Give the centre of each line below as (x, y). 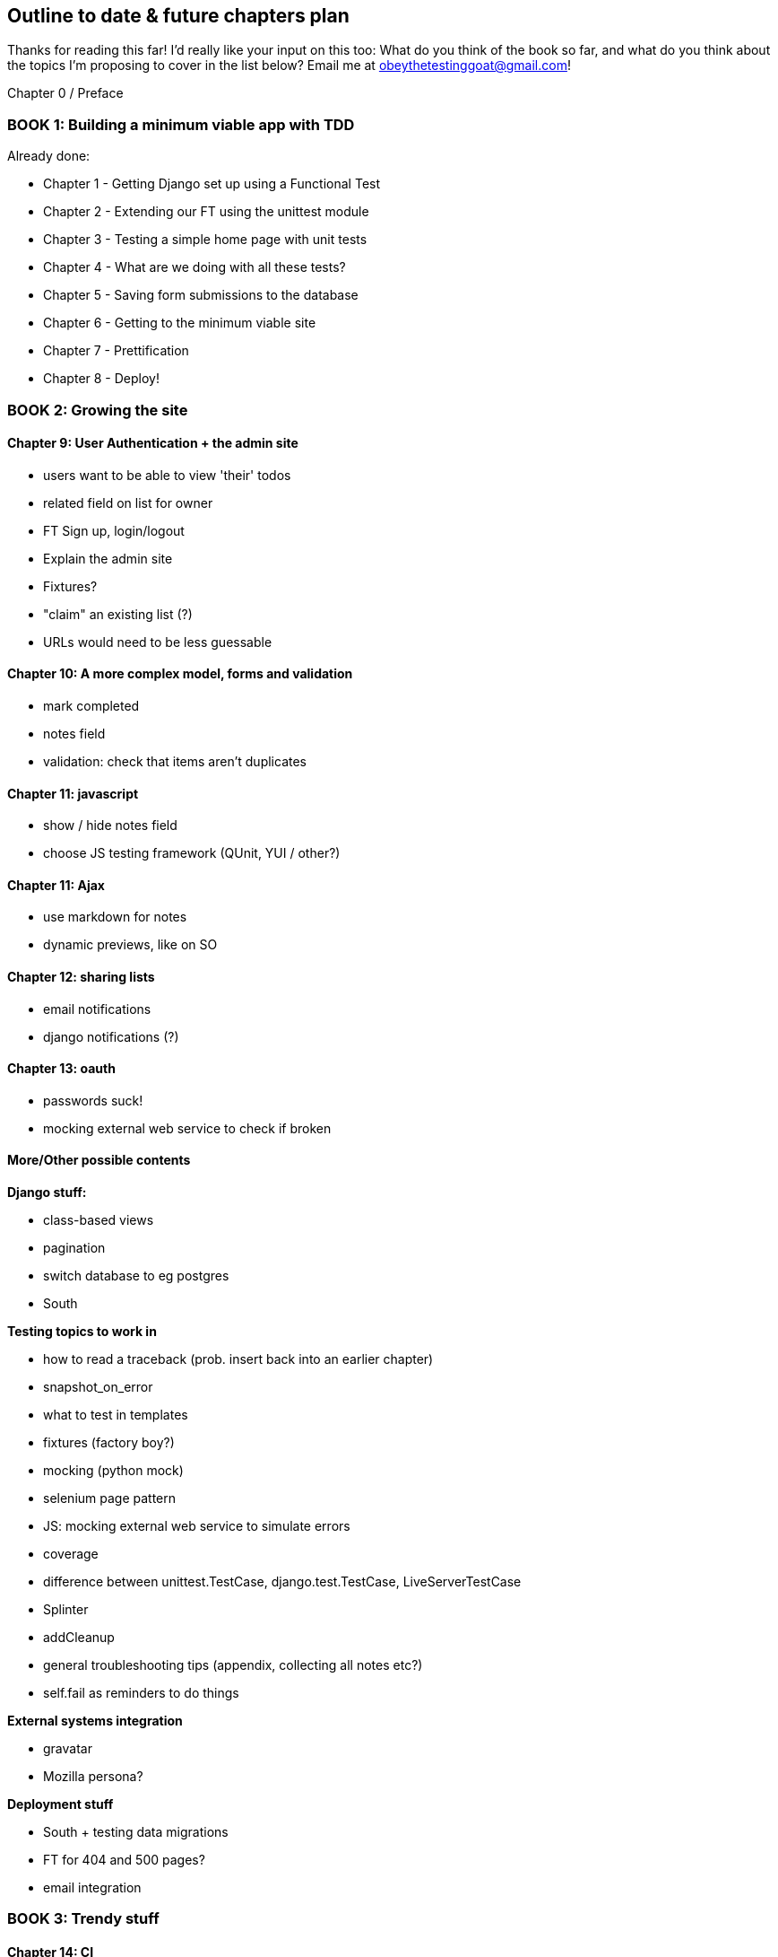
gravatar (68, 1749)
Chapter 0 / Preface (65, 93)
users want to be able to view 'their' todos (167, 475)
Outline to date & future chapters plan (178, 16)
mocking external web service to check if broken (187, 1128)
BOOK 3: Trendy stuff (83, 1919)
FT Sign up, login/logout (114, 530)
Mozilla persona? (93, 1777)
